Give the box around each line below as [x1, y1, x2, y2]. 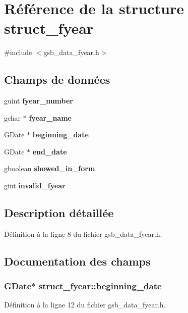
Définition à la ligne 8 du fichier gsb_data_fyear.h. [4, 228, 162, 239]
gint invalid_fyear [4, 180, 66, 191]
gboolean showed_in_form [4, 163, 95, 174]
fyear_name [29, 112, 72, 123]
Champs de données [4, 72, 110, 87]
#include [4, 47, 32, 58]
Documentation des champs [4, 253, 151, 269]
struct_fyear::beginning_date [38, 280, 162, 292]
